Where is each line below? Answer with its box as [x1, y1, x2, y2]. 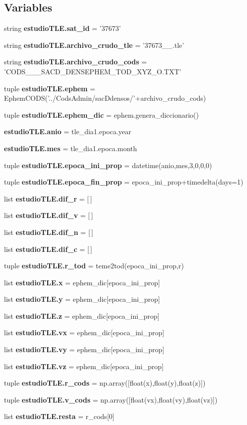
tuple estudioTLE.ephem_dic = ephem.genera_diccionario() [4, 109, 199, 120]
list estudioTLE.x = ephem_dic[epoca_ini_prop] [4, 277, 160, 287]
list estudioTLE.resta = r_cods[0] [4, 411, 115, 422]
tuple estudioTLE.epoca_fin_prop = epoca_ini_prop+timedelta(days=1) [4, 177, 244, 187]
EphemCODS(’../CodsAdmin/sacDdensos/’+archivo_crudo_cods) [4, 93, 206, 103]
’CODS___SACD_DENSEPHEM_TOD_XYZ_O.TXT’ [4, 66, 181, 76]
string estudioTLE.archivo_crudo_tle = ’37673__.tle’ [4, 39, 184, 50]
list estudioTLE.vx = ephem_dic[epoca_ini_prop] [4, 327, 165, 338]
